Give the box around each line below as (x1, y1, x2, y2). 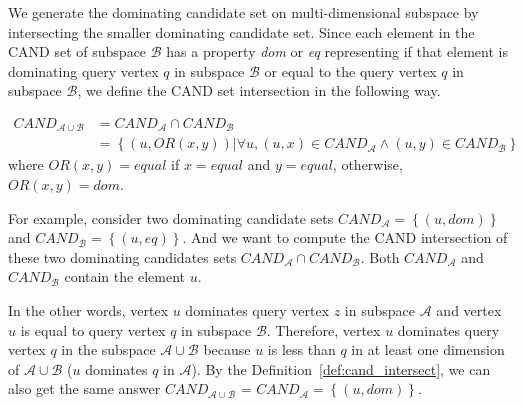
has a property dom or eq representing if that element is (166, 41, 508, 62)
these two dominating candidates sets (8, 246, 237, 267)
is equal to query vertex (20, 319, 166, 340)
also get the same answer (8, 378, 161, 399)
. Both (360, 246, 400, 267)
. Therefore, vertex (266, 319, 381, 340)
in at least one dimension (351, 339, 505, 360)
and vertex (436, 300, 502, 321)
